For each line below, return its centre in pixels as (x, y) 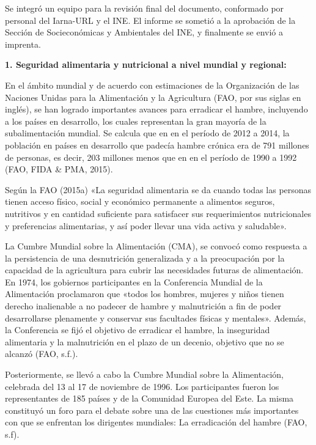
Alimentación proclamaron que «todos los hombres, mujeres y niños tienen (145, 294)
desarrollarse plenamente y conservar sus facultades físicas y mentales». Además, (156, 318)
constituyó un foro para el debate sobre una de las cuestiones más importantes (152, 410)
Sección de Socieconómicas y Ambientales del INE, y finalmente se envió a (144, 32)
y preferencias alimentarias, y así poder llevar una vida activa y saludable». (146, 225)
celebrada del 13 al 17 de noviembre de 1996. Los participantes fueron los (142, 386)
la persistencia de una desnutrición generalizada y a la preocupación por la (145, 258)
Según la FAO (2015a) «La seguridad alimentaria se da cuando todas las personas (158, 189)
